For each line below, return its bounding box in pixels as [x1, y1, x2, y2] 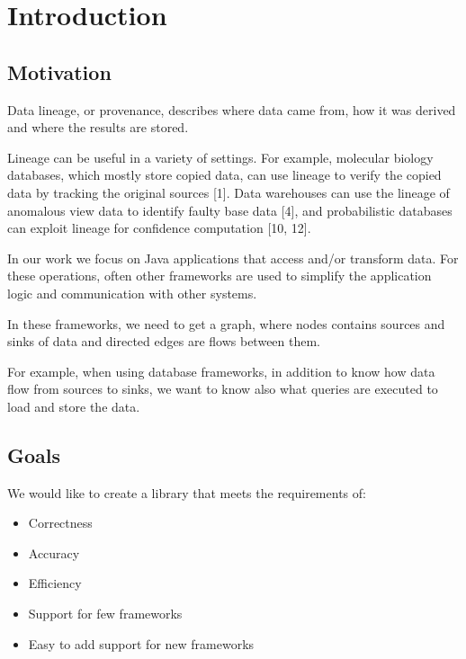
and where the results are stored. [7, 118, 189, 137]
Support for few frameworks [28, 604, 183, 623]
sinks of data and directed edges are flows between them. [7, 332, 321, 351]
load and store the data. [7, 396, 140, 415]
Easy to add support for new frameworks [28, 634, 255, 653]
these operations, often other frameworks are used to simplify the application [7, 266, 432, 285]
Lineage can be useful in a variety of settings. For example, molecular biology [7, 147, 434, 166]
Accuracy [28, 543, 80, 562]
